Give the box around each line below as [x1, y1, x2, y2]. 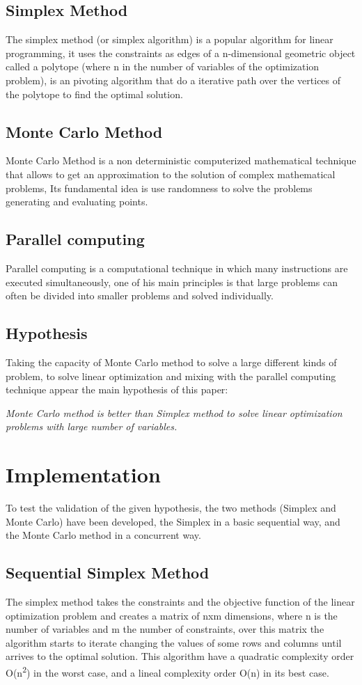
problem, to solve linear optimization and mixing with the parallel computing [6, 368, 336, 383]
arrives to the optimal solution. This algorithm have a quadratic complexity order [6, 649, 354, 663]
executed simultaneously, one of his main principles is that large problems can [6, 274, 338, 289]
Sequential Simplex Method [6, 562, 210, 583]
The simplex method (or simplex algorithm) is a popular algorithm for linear [6, 32, 333, 47]
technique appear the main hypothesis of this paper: [6, 382, 228, 397]
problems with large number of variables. [6, 419, 178, 434]
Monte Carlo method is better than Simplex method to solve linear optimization [6, 405, 343, 420]
